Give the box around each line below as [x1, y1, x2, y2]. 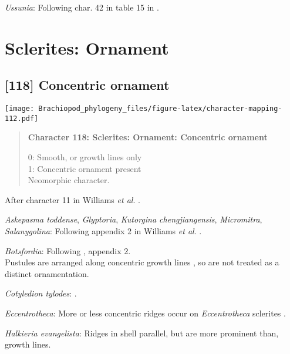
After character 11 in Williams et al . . [5, 193, 140, 205]
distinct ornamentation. [5, 267, 89, 279]
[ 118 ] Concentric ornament [5, 76, 170, 94]
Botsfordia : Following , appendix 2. [5, 244, 131, 257]
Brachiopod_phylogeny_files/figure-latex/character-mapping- [38, 104, 282, 113]
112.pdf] [5, 114, 39, 123]
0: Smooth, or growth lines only [28, 151, 142, 163]
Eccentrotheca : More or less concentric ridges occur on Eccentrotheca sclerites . [5, 307, 286, 319]
